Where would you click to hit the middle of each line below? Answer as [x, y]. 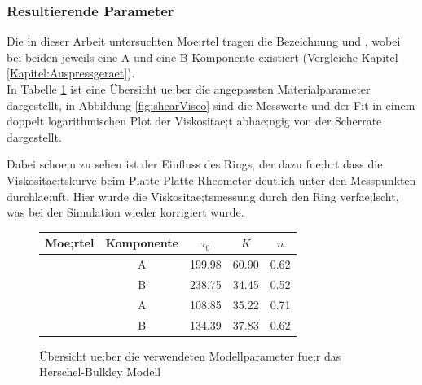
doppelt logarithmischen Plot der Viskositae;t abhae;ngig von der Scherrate [194, 121]
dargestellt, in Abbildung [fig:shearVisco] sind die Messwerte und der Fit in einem [211, 105]
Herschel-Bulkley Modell [100, 372]
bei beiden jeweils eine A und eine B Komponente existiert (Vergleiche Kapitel [202, 57]
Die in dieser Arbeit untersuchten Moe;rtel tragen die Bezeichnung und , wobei [204, 41]
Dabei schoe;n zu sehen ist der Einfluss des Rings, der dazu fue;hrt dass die [195, 164]
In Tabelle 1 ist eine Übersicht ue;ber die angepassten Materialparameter [189, 89]
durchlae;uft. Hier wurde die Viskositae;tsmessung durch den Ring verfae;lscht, [203, 196]
